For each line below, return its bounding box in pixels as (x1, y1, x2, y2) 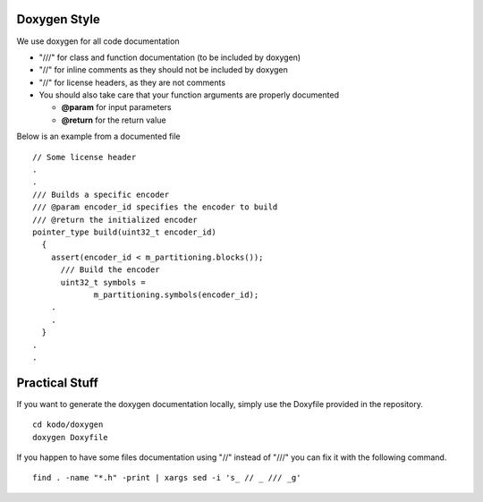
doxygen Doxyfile (32, 432, 108, 442)
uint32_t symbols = (60, 277, 147, 287)
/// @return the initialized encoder (32, 215, 199, 225)
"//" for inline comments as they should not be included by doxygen (38, 64, 288, 75)
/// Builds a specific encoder (32, 189, 170, 200)
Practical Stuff (16, 375, 98, 390)
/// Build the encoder (60, 265, 160, 275)
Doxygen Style (16, 12, 100, 27)
